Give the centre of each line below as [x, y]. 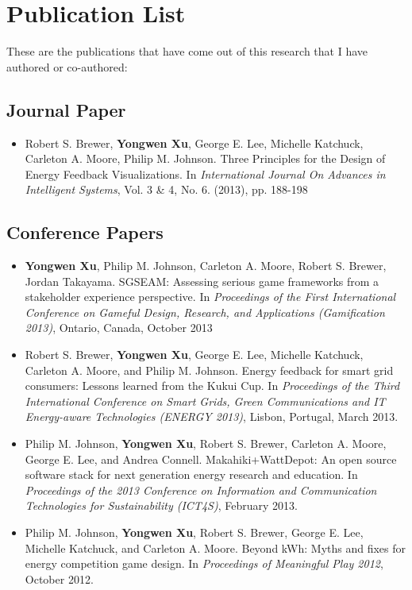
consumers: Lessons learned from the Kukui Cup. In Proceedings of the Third [212, 386]
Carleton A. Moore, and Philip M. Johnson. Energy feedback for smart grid [209, 370]
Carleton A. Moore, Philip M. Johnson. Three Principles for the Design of [205, 158]
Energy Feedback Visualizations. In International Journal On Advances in [205, 174]
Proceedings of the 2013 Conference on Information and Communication [201, 490]
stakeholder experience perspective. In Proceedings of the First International [210, 297]
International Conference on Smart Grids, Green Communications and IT [205, 401]
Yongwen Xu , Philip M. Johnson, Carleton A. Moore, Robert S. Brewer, [206, 266]
